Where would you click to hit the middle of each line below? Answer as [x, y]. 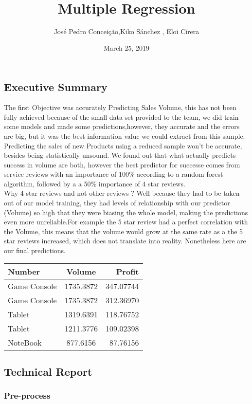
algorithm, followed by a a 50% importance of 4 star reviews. [95, 183]
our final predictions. [35, 250]
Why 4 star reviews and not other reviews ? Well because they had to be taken [122, 193]
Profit [127, 271]
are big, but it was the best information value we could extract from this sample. [125, 136]
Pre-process [27, 395]
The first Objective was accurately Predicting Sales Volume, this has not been [120, 107]
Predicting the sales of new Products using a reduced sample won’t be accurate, [123, 145]
